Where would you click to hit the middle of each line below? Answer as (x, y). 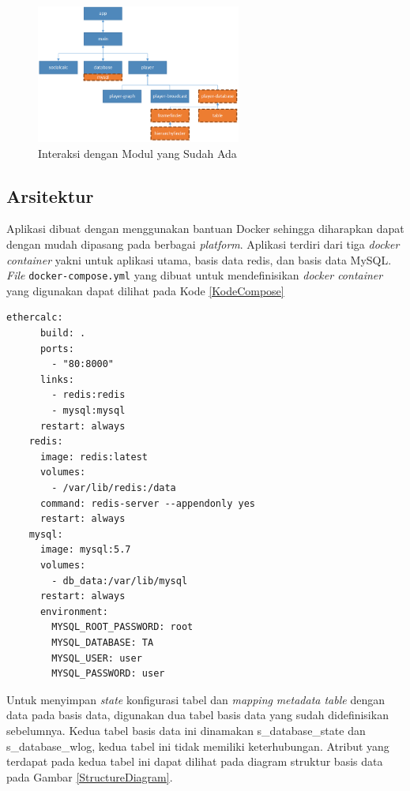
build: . (63, 334)
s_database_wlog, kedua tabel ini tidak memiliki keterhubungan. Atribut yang (198, 746)
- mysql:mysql (88, 411)
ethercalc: (35, 318)
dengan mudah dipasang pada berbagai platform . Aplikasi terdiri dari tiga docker (203, 244)
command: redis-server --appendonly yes (147, 503)
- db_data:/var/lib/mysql (120, 581)
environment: (74, 611)
